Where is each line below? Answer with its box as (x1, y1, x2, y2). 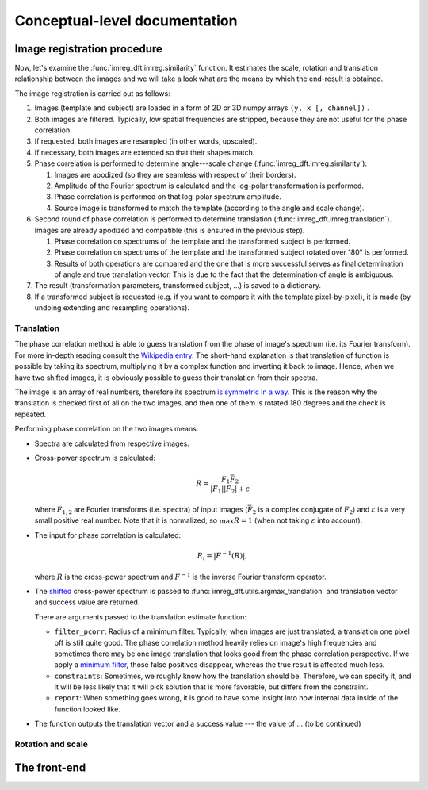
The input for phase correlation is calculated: (34, 530, 182, 539)
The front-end (14, 761, 86, 774)
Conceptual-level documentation (14, 12, 238, 29)
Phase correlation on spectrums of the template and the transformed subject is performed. (54, 236, 351, 246)
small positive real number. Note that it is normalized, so (34, 516, 218, 525)
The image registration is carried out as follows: (14, 88, 170, 98)
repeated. (14, 409, 47, 419)
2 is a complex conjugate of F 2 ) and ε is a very (252, 504, 406, 516)
